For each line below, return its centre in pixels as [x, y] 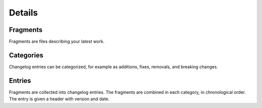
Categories [26, 55]
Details [24, 13]
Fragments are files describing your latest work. [57, 42]
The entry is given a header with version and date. [59, 99]
